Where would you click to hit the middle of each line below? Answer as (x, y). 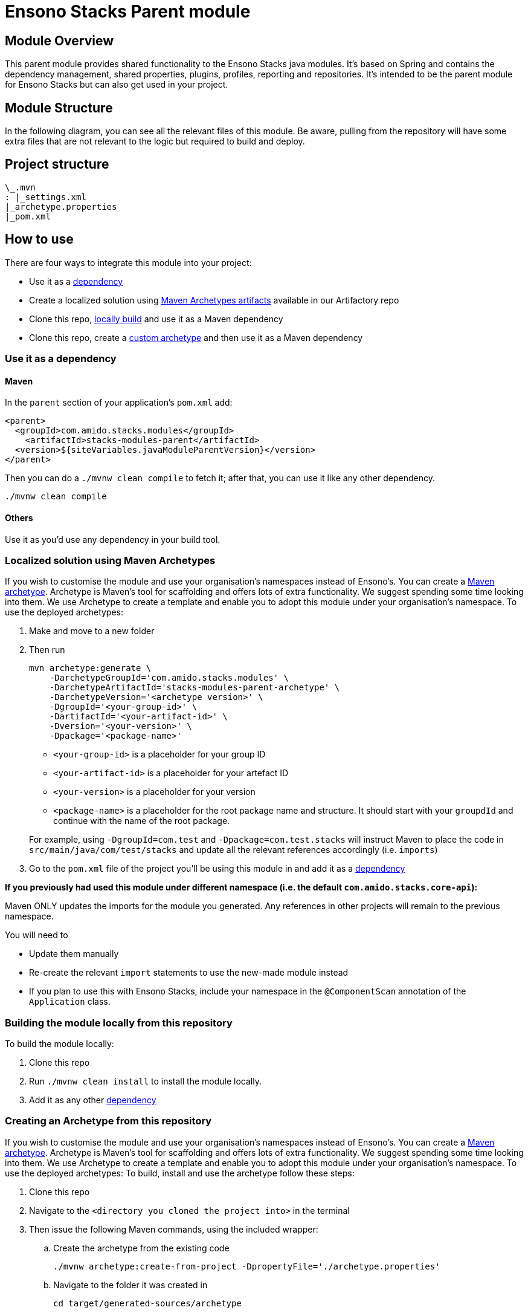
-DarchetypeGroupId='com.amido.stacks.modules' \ (169, 678)
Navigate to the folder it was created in (130, 1285)
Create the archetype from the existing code (141, 1248)
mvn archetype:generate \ (90, 668)
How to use (39, 239)
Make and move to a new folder (92, 631)
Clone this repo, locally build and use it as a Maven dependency (156, 319)
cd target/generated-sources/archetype (147, 1303)
